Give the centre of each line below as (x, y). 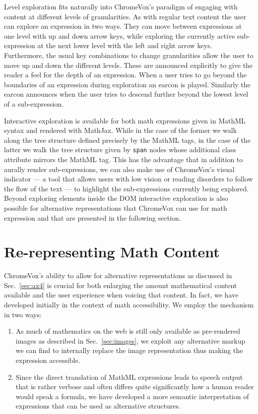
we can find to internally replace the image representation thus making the (129, 350)
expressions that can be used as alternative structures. (98, 406)
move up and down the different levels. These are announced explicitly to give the (129, 65)
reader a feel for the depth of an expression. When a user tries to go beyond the (125, 75)
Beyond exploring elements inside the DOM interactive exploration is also (116, 198)
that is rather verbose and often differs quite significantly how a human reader (135, 386)
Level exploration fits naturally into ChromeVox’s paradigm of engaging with (121, 6)
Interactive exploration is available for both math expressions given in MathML (125, 120)
